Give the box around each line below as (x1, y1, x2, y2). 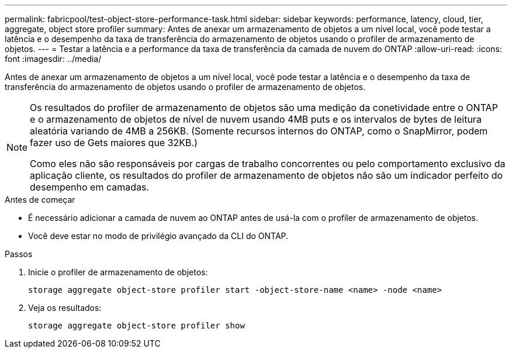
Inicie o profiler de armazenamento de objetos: (28, 267, 208, 277)
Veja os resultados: (28, 303, 102, 313)
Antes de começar (5, 195, 75, 205)
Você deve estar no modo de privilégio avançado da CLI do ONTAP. (28, 231, 289, 241)
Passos (5, 249, 33, 259)
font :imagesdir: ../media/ (5, 54, 102, 64)
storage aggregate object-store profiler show (28, 321, 245, 330)
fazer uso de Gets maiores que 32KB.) (30, 137, 198, 148)
